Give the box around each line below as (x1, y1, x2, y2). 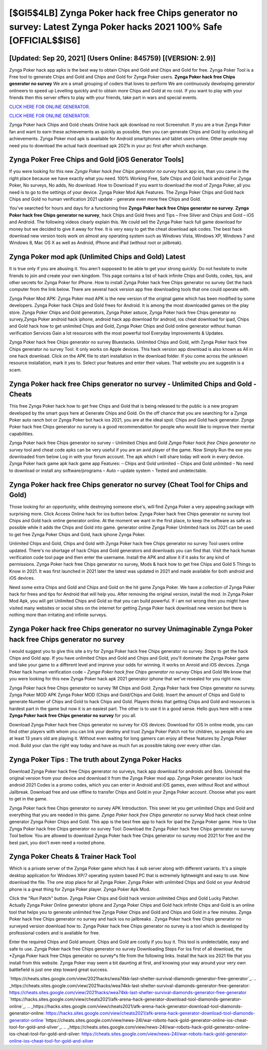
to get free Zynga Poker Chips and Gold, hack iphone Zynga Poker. (9, 531, 146, 537)
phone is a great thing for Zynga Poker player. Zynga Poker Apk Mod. (9, 886, 150, 892)
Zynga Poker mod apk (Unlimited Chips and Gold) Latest (9, 252, 185, 261)
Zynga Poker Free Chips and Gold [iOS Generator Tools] (9, 156, 184, 164)
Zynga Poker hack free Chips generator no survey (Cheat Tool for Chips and (9, 480, 248, 489)
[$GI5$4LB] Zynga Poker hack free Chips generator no (9, 7, 238, 18)
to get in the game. (9, 796, 48, 802)
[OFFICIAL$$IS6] (9, 35, 81, 46)
